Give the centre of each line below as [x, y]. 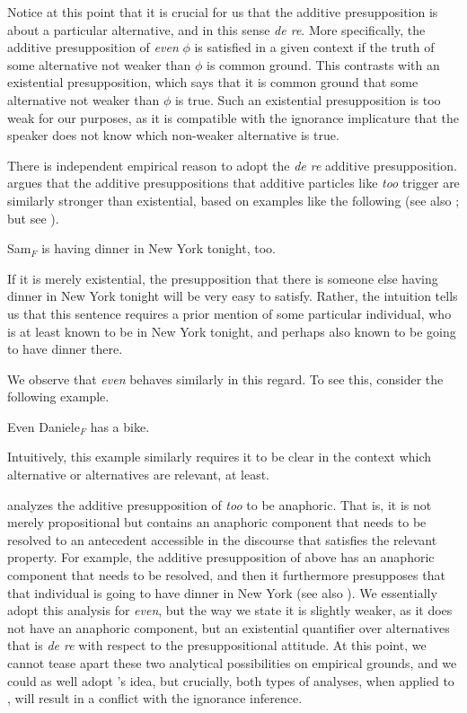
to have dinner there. [65, 349]
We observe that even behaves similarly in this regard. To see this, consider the [225, 379]
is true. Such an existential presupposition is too [308, 99]
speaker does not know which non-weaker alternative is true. [173, 135]
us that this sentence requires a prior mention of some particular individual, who [229, 313]
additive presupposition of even [93, 47]
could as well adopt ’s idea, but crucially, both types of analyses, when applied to [231, 680]
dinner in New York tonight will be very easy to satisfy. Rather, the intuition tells [233, 296]
